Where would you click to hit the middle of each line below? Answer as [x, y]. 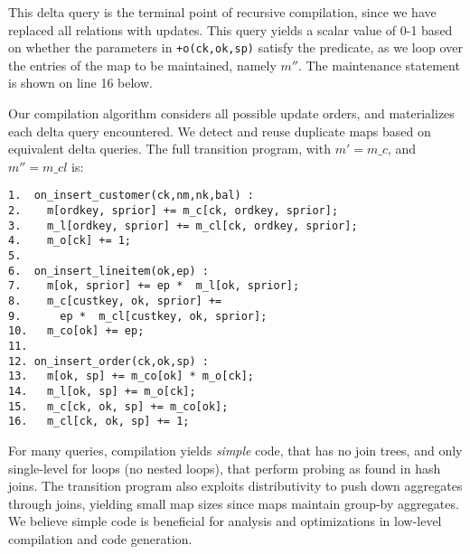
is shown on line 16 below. [80, 83]
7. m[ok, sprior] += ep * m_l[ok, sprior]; [154, 286]
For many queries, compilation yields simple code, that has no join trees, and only [235, 450]
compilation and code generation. [100, 538]
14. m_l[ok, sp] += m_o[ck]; [102, 391]
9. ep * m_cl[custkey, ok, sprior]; [138, 316]
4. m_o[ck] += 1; [70, 241]
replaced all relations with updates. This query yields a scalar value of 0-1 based [230, 29]
